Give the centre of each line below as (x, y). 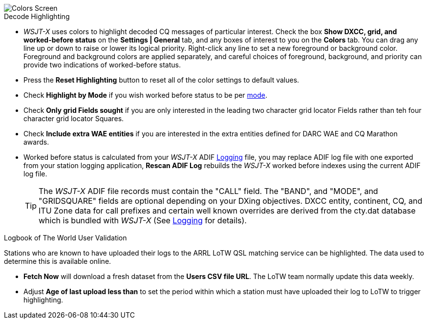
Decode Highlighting (37, 16)
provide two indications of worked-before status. (102, 65)
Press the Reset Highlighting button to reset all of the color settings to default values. (161, 80)
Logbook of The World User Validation (65, 238)
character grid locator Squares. (74, 118)
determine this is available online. (58, 261)
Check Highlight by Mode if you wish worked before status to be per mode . (146, 95)
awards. (36, 142)
